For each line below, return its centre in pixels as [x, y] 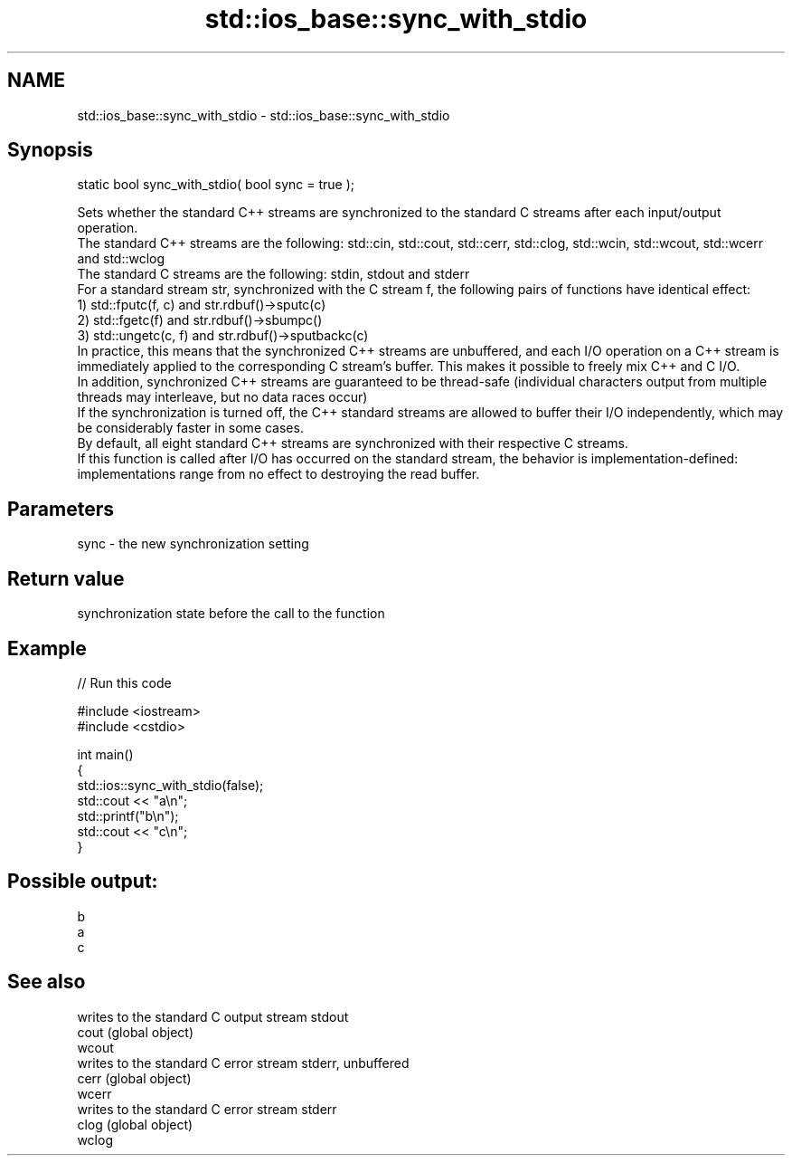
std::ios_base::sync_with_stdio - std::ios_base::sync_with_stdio [264, 115]
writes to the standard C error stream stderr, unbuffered [243, 1063]
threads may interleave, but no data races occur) [222, 397]
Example [47, 648]
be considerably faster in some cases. [190, 428]
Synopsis [50, 150]
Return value [66, 578]
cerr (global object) [134, 1078]
